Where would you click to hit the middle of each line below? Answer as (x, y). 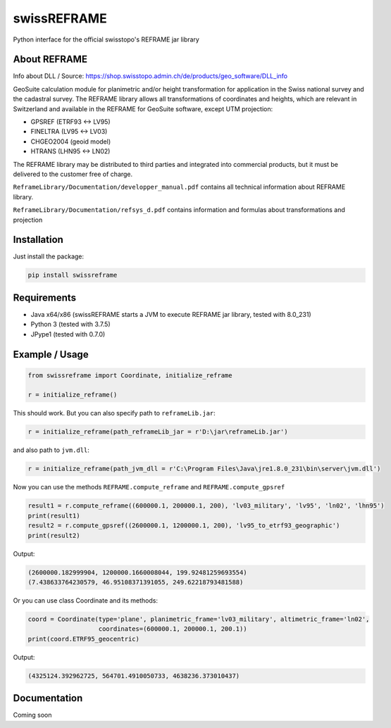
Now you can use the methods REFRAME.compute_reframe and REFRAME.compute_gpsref (149, 487)
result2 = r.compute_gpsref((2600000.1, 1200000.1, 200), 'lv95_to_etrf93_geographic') (184, 526)
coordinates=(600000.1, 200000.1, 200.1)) (173, 629)
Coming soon (32, 715)
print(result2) (54, 535)
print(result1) (54, 515)
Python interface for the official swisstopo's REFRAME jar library (106, 39)
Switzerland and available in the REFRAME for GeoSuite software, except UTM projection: (143, 108)
